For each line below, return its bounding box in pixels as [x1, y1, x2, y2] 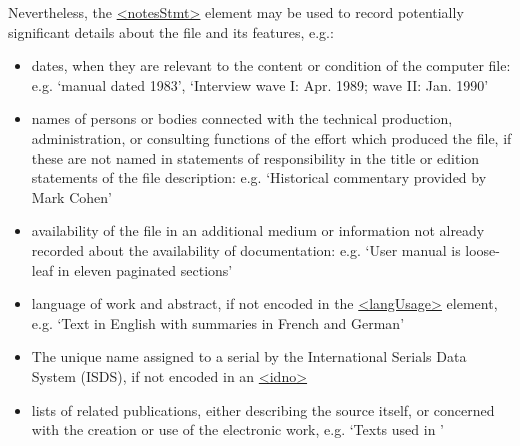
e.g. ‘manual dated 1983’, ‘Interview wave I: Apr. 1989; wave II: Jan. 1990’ [31, 74, 489, 95]
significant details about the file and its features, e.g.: [8, 21, 334, 42]
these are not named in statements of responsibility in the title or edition [31, 147, 480, 168]
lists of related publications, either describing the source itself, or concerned [31, 399, 495, 420]
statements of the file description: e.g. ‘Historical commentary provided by [31, 167, 487, 188]
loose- [465, 239, 500, 260]
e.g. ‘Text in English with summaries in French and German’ [31, 312, 405, 333]
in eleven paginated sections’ [57, 259, 233, 280]
